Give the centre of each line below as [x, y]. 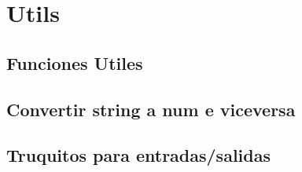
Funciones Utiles [75, 62]
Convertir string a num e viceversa [151, 109]
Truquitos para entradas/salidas [138, 155]
